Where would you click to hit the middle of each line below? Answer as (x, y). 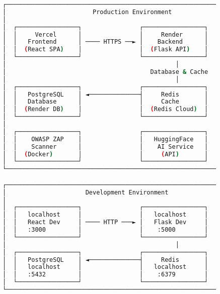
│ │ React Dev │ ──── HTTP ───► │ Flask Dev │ (105, 222)
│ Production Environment (87, 12)
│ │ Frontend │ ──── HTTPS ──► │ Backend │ (105, 42)
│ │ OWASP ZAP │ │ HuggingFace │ (105, 139)
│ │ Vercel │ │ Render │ (105, 34)
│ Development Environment (86, 192)
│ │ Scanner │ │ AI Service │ (105, 146)
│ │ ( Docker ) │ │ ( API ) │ (105, 154)
